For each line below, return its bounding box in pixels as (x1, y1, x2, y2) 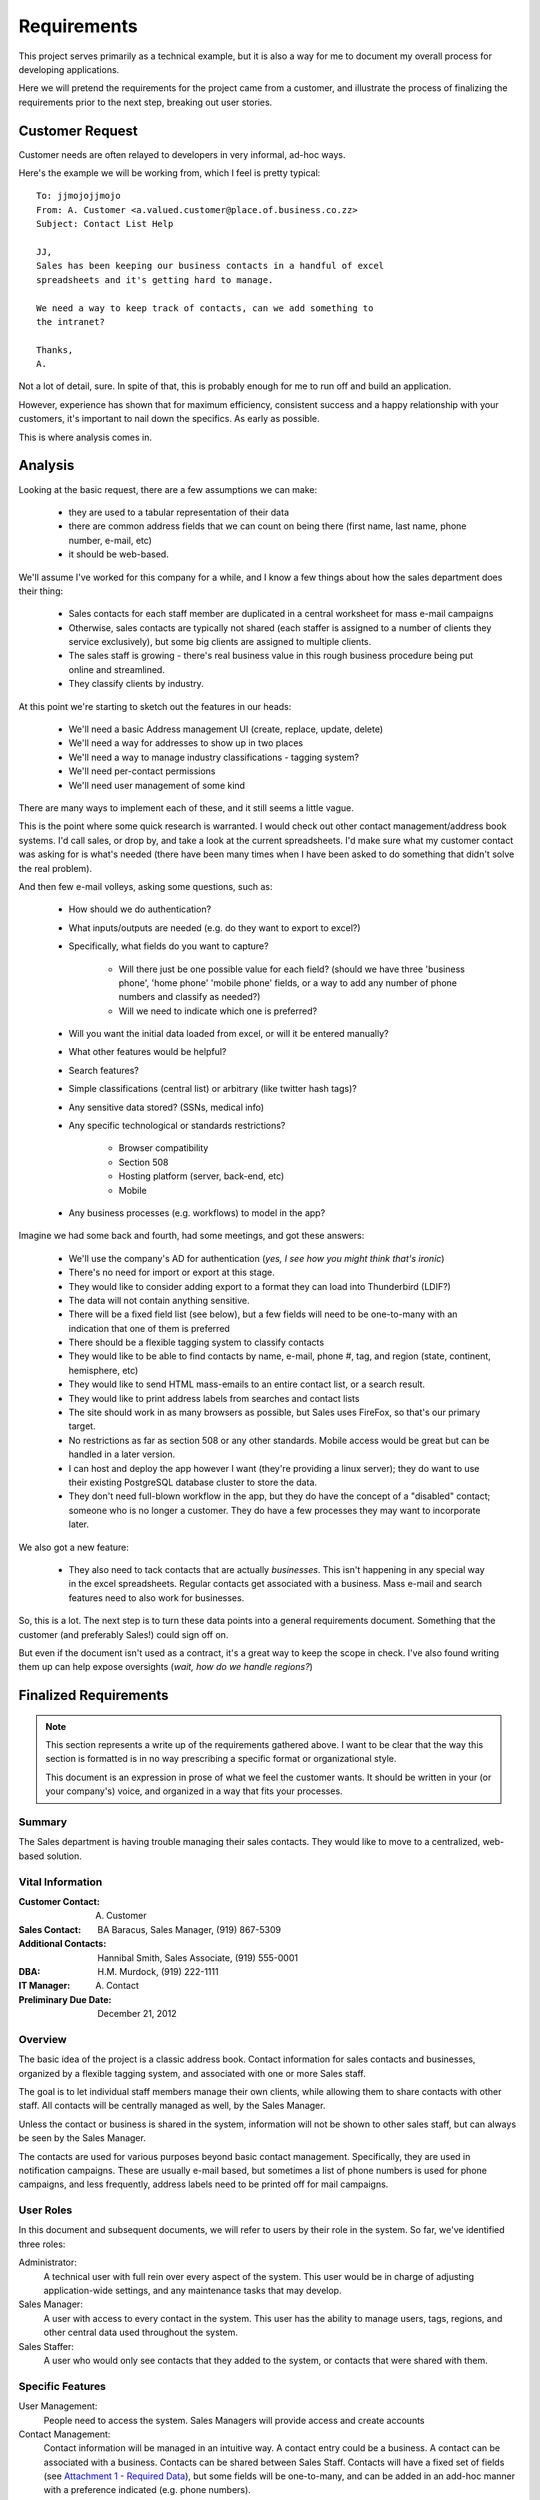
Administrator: (18, 2256, 77, 2269)
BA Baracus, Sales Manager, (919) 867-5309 (97, 1923, 282, 1935)
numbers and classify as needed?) (118, 991, 261, 1003)
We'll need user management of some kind (68, 779, 245, 791)
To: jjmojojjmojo (36, 190, 121, 202)
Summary (18, 1815, 68, 1829)
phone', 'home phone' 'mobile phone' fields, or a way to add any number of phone (118, 976, 458, 989)
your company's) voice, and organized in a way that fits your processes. (45, 1785, 344, 1797)
